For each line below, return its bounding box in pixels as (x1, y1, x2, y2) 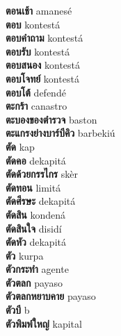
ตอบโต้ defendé (6, 85, 66, 99)
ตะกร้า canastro (6, 99, 67, 113)
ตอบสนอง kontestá (6, 58, 81, 72)
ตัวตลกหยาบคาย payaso (6, 289, 96, 303)
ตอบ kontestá (6, 17, 60, 31)
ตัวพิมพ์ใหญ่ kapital (6, 316, 82, 330)
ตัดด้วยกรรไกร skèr (6, 167, 78, 181)
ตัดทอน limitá (6, 180, 61, 194)
